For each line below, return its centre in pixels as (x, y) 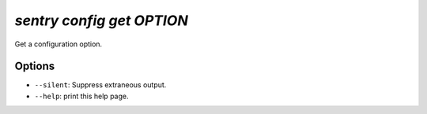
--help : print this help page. (81, 96)
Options (35, 66)
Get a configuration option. (59, 44)
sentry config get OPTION (102, 20)
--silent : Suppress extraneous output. (100, 85)
